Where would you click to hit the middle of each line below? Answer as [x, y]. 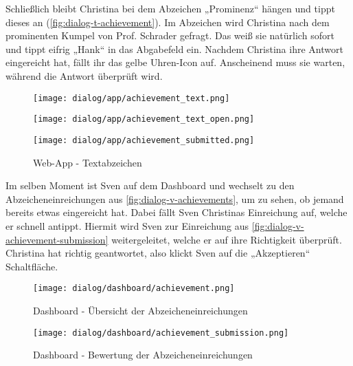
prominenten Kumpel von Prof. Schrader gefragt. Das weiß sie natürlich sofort [170, 35]
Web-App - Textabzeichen [88, 162]
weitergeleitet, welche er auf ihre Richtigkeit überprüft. [227, 239]
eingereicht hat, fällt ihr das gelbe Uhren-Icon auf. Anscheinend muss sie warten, [175, 62]
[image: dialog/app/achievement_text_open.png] [144, 119]
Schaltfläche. [32, 266]
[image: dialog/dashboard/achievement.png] [134, 289]
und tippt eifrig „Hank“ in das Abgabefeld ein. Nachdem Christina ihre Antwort [174, 49]
